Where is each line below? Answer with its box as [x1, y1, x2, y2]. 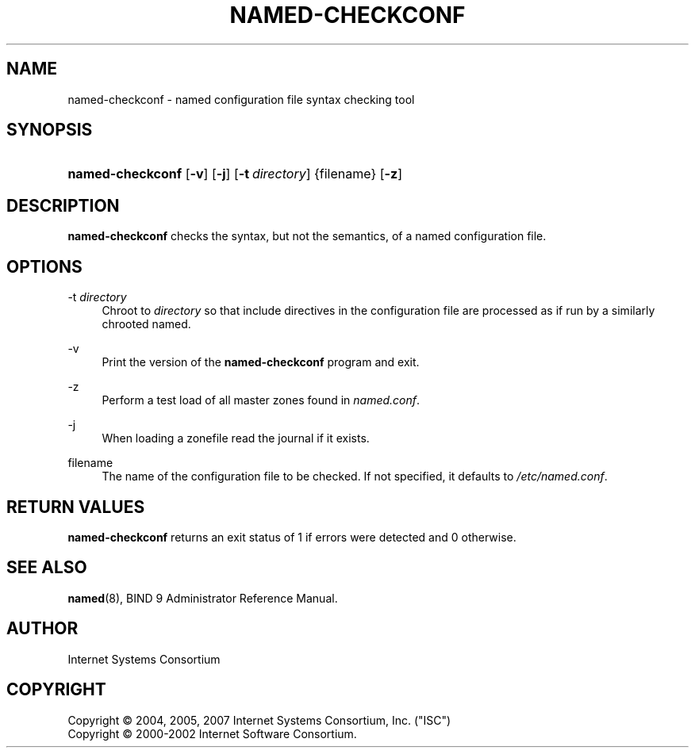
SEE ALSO [6, 557, 87, 578]
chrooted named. [102, 317, 191, 331]
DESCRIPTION [6, 195, 120, 216]
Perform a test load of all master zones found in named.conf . [102, 393, 420, 408]
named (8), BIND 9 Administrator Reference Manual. [67, 591, 338, 605]
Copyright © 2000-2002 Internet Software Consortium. [67, 726, 357, 741]
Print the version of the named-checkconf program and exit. [102, 355, 420, 369]
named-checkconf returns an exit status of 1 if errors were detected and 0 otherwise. [67, 530, 516, 544]
